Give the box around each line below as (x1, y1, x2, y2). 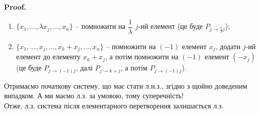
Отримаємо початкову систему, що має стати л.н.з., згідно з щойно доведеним (4, 80, 247, 91)
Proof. (4, 2, 26, 12)
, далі (76, 62, 93, 73)
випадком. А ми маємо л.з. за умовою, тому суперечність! (4, 90, 184, 101)
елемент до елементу (16, 51, 81, 62)
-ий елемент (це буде (138, 21, 203, 31)
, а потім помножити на (105, 51, 179, 62)
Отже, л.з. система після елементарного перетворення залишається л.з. (4, 100, 224, 110)
